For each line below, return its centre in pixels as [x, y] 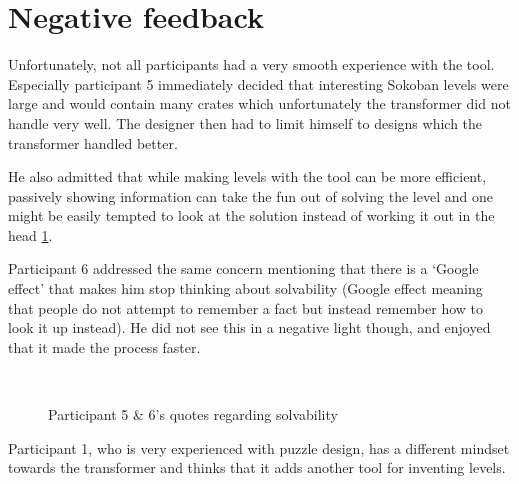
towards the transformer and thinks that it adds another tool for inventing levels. [257, 467]
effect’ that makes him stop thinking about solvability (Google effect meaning [245, 288]
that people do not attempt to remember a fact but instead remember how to [246, 307]
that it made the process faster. [104, 346]
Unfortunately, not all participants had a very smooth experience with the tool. [251, 64]
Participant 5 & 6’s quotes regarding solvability [193, 414]
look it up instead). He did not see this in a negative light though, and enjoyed [249, 327]
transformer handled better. [93, 142]
